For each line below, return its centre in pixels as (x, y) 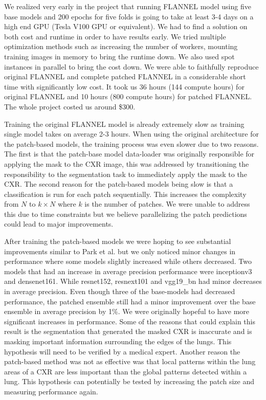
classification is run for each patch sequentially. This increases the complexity (125, 194)
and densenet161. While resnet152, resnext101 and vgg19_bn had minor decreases (133, 281)
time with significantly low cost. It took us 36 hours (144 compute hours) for (124, 86)
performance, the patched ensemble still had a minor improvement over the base (130, 301)
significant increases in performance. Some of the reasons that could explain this (130, 321)
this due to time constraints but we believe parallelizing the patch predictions (126, 214)
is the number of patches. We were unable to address (167, 204)
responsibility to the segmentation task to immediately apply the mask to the (126, 174)
